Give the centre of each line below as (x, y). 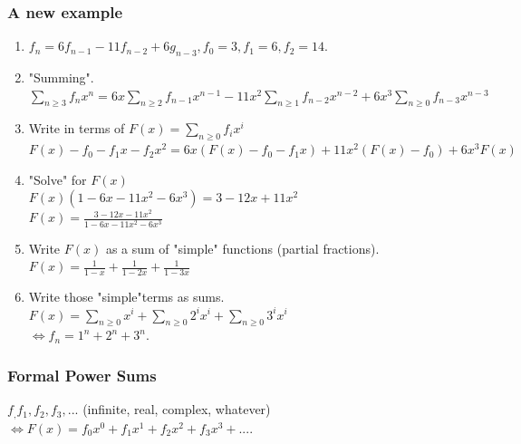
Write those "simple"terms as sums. (126, 296)
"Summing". (61, 77)
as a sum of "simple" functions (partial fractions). (242, 248)
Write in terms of (77, 128)
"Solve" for (58, 179)
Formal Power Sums (82, 375)
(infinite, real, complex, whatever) (177, 409)
